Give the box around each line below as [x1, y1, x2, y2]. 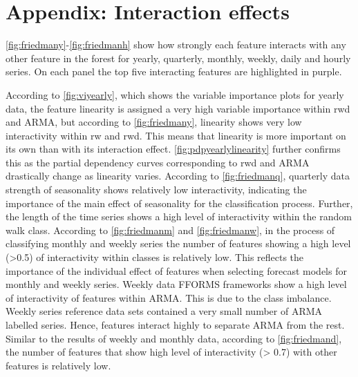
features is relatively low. [6, 358, 111, 372]
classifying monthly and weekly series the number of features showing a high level [6, 236, 351, 251]
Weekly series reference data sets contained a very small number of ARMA [6, 304, 323, 318]
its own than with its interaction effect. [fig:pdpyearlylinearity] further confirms [6, 142, 341, 156]
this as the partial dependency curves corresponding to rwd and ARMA [6, 155, 310, 169]
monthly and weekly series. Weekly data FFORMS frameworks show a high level [6, 277, 347, 291]
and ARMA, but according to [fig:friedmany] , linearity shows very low [6, 115, 302, 129]
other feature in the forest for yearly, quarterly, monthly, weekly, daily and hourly [6, 50, 351, 65]
